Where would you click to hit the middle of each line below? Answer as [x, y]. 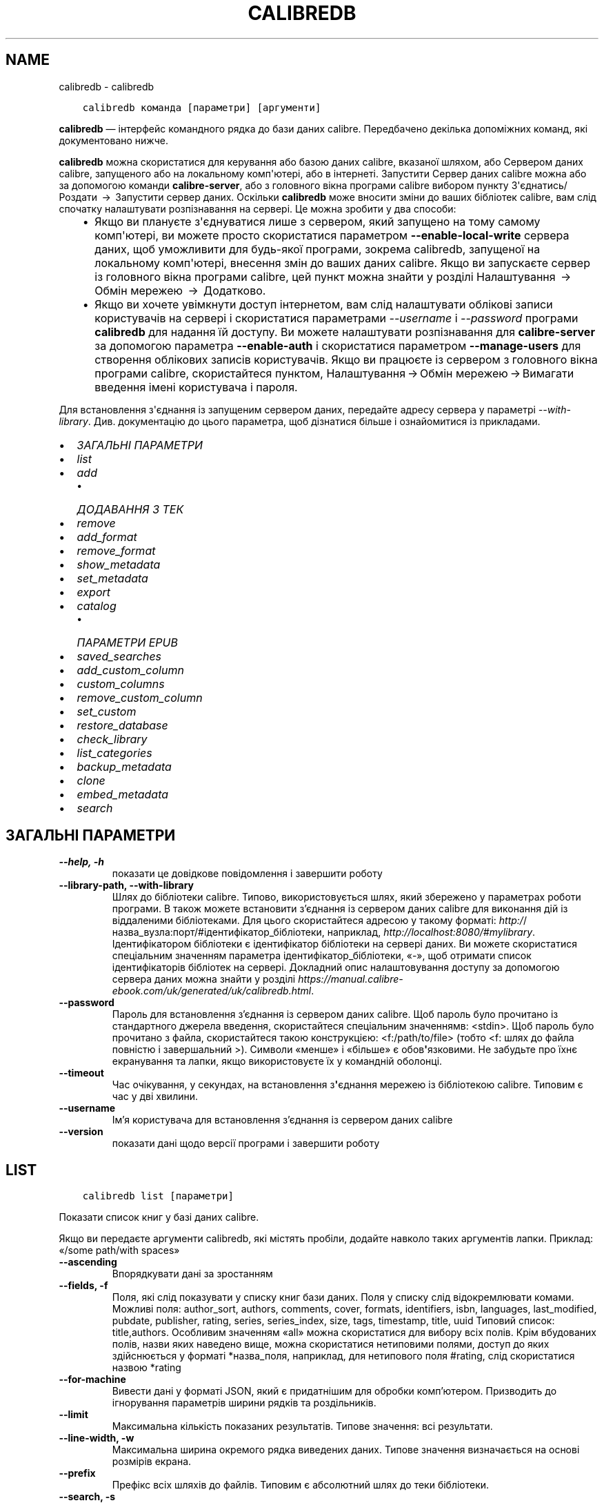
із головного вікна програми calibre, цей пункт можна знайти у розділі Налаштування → [333, 276]
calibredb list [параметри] [158, 1196]
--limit [73, 1415]
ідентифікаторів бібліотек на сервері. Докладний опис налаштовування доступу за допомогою [336, 967]
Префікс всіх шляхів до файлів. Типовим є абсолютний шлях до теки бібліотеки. [301, 1485]
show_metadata [119, 564]
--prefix [77, 1473]
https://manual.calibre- [351, 979]
